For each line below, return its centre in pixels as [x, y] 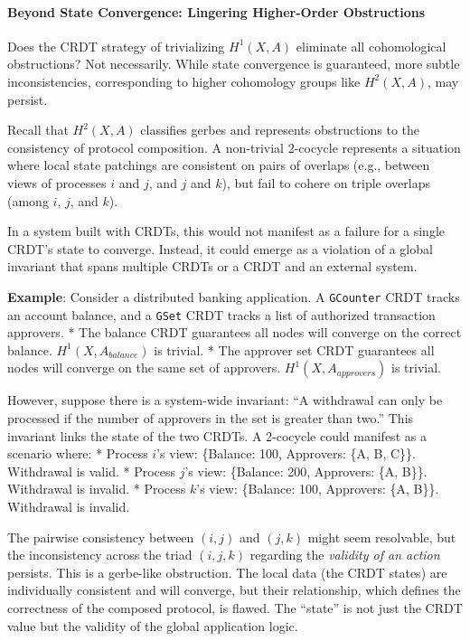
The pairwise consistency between [101, 537]
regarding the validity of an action [345, 555]
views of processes [57, 182]
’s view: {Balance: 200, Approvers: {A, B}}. [306, 471]
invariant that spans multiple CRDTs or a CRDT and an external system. [212, 266]
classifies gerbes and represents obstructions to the [280, 130]
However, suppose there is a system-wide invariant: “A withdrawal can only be [225, 400]
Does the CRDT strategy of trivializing [116, 46]
